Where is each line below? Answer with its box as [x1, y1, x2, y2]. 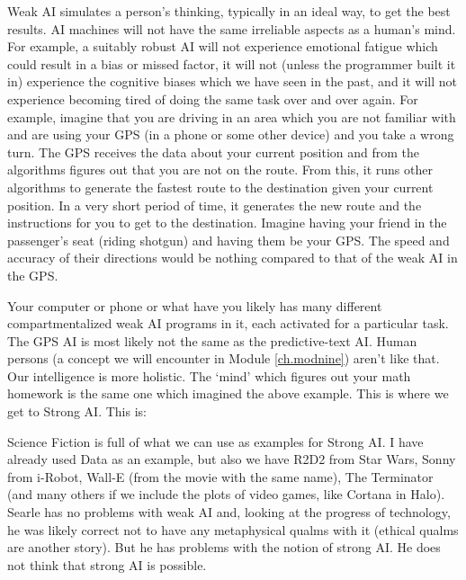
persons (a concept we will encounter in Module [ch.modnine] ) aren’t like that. [7, 349, 440, 368]
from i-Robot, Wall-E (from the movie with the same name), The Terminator [7, 467, 434, 486]
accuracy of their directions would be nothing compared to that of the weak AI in [7, 248, 458, 267]
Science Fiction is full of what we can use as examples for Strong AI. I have [7, 432, 424, 451]
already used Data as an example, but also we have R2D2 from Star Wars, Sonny [7, 450, 456, 468]
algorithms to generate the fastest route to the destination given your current [7, 177, 434, 196]
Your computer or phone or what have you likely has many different [7, 296, 382, 315]
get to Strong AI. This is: [7, 402, 147, 421]
